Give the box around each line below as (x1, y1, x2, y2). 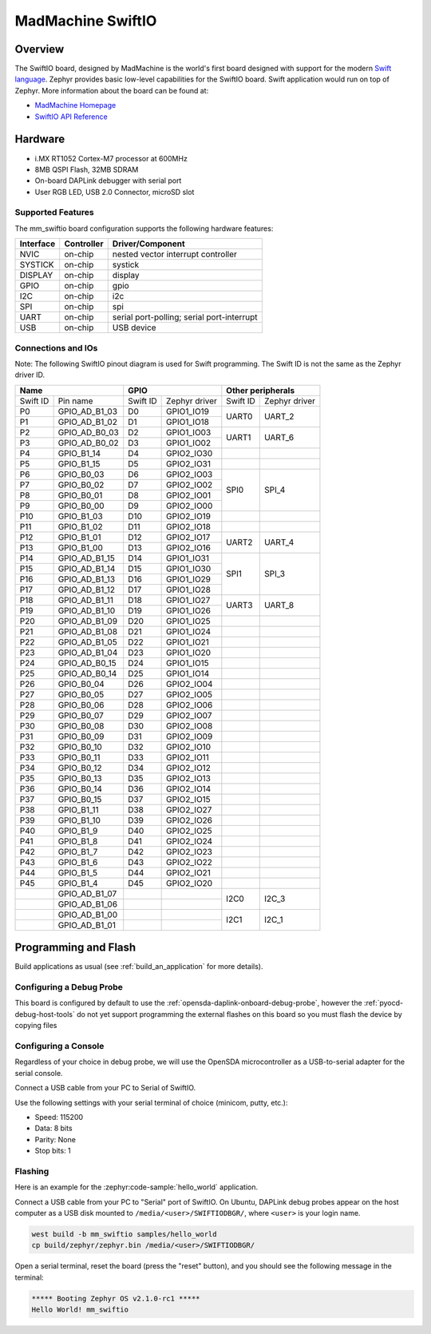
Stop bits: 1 (34, 1146, 71, 1156)
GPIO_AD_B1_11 (57, 594, 114, 605)
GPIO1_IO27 (166, 594, 211, 605)
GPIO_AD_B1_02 (57, 416, 117, 427)
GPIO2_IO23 (166, 846, 213, 857)
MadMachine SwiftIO (14, 12, 157, 30)
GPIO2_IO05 (166, 689, 213, 700)
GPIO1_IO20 (166, 647, 212, 658)
